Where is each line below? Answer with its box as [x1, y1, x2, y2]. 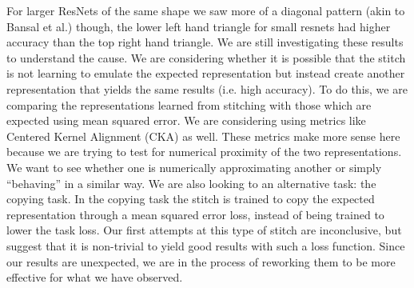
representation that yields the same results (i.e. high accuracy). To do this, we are [6, 80, 408, 97]
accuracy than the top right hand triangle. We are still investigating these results [6, 34, 404, 50]
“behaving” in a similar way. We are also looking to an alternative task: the [6, 174, 376, 191]
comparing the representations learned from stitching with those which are [6, 96, 372, 113]
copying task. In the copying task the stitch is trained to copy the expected [6, 190, 375, 207]
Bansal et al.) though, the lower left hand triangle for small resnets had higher [6, 18, 391, 34]
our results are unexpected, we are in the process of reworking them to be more [6, 253, 396, 270]
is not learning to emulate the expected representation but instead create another [6, 65, 405, 82]
